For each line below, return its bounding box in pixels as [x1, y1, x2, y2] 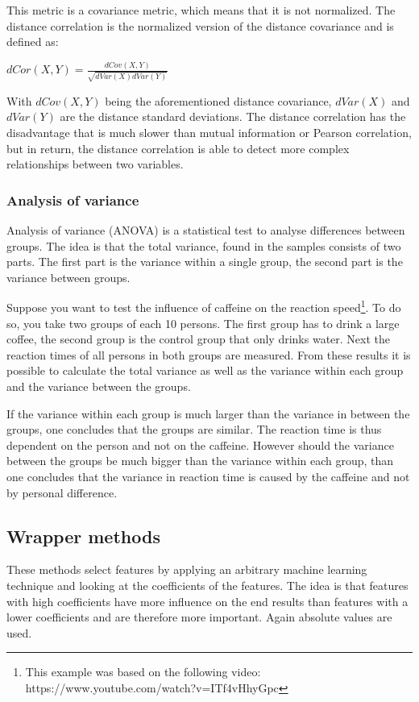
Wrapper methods [6, 523, 160, 548]
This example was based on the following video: [25, 663, 261, 680]
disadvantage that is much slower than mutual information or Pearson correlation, [6, 123, 412, 140]
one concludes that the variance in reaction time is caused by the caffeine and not [6, 467, 410, 484]
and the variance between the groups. [6, 377, 191, 394]
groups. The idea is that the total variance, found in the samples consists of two [6, 237, 401, 254]
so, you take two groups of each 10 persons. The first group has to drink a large [6, 314, 400, 331]
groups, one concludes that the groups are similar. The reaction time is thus [6, 421, 382, 438]
